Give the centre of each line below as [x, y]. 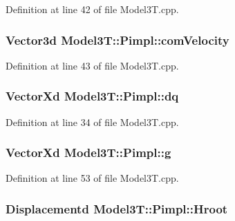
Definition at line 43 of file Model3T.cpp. [92, 65]
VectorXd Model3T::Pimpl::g [88, 152]
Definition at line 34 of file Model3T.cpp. [92, 122]
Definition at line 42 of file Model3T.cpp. [92, 9]
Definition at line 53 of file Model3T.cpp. [92, 178]
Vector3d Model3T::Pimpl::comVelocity [117, 40]
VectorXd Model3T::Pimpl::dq [92, 96]
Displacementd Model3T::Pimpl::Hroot [117, 208]
